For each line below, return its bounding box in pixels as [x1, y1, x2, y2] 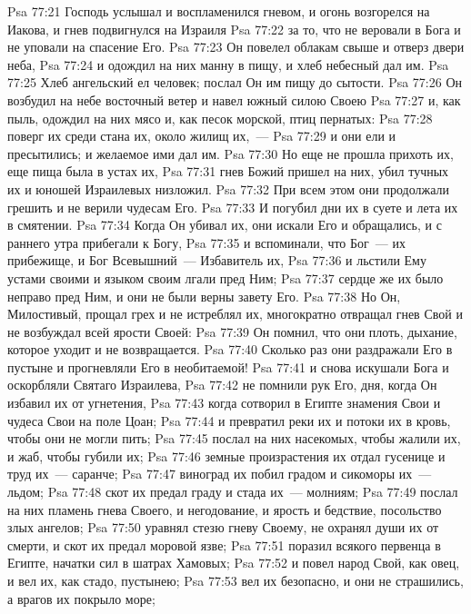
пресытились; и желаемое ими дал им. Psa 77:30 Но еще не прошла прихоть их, [7, 144, 454, 163]
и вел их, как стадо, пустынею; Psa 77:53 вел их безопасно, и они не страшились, [7, 571, 464, 589]
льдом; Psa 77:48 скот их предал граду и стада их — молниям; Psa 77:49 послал [7, 482, 458, 501]
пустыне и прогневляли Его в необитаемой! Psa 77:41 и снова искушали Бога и [7, 357, 449, 376]
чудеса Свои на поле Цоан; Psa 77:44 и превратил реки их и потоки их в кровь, [7, 411, 451, 430]
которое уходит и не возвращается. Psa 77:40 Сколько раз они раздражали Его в [7, 340, 453, 359]
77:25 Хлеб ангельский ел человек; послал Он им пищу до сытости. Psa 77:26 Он [7, 73, 463, 92]
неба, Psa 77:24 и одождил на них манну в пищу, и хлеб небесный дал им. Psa [7, 54, 449, 74]
